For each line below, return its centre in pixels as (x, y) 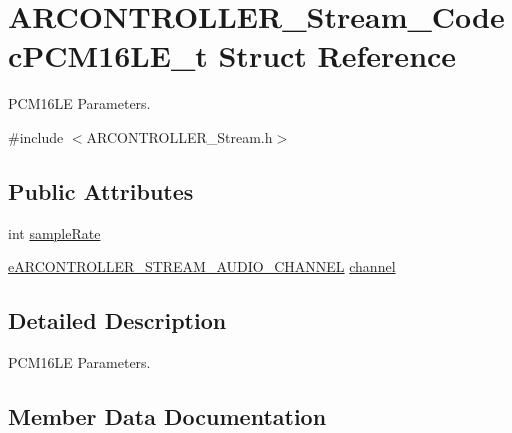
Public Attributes (101, 190)
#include (36, 136)
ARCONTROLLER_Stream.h (179, 136)
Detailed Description (117, 320)
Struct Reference (337, 55)
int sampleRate (54, 232)
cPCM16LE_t (108, 55)
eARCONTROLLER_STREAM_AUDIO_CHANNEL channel (202, 266)
